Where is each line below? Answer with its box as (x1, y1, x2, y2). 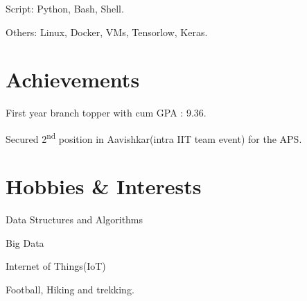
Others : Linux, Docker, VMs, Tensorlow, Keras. (6, 24, 208, 39)
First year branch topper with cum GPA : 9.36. (6, 105, 207, 120)
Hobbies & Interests (6, 172, 202, 200)
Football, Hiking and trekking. (6, 282, 134, 297)
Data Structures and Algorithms (6, 212, 143, 227)
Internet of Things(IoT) (6, 259, 106, 273)
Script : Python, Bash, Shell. (6, 1, 124, 15)
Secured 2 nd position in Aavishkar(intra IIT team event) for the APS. (6, 129, 302, 146)
